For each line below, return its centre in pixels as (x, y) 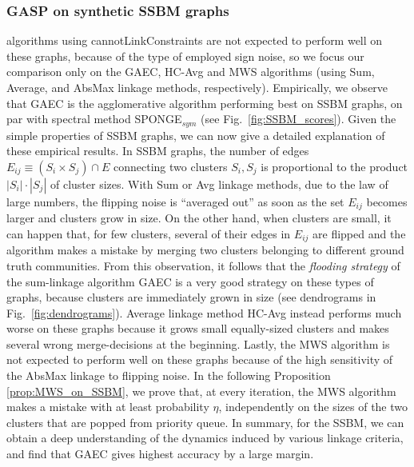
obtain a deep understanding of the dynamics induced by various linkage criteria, (205, 438)
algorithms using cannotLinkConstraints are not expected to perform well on (195, 40)
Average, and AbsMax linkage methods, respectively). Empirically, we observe (197, 87)
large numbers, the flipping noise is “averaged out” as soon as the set (175, 201)
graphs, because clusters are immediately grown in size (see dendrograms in (191, 297)
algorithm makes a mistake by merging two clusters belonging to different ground (205, 250)
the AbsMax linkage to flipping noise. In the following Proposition (169, 375)
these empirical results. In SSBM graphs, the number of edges (158, 151)
